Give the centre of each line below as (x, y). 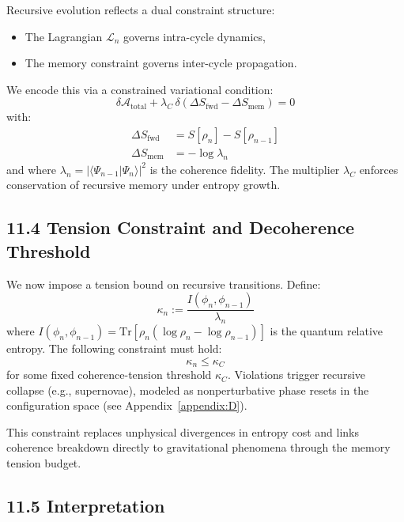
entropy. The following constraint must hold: (114, 348)
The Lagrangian (64, 36)
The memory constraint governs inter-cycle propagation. (161, 63)
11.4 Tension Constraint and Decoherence (181, 227)
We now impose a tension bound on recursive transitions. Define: (164, 284)
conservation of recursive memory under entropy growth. (143, 185)
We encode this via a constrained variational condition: (140, 89)
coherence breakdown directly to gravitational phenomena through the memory (198, 447)
